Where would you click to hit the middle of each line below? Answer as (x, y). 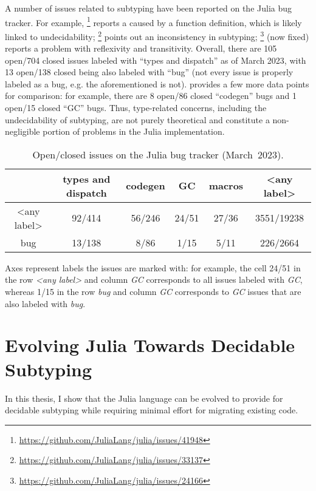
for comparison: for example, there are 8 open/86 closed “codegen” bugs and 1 (151, 96)
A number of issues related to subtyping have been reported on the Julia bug (149, 8)
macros (226, 186)
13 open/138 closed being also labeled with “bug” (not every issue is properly (149, 72)
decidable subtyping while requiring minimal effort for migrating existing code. (152, 410)
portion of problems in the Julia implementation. (134, 131)
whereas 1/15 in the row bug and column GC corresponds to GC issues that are (153, 292)
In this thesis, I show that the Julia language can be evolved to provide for (144, 398)
